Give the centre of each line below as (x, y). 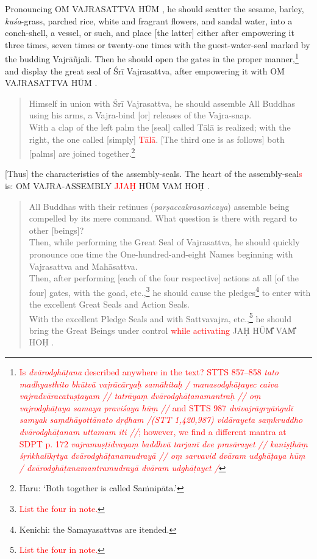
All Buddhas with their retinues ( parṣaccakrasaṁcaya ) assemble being (159, 206)
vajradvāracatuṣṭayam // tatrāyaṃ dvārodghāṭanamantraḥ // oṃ (140, 396)
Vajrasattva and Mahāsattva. (83, 266)
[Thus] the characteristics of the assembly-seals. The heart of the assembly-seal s (154, 174)
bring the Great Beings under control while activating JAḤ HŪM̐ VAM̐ (162, 330)
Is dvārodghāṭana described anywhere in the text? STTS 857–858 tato (149, 372)
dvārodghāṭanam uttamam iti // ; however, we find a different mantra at (153, 432)
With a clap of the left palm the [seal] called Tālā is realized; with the (160, 127)
